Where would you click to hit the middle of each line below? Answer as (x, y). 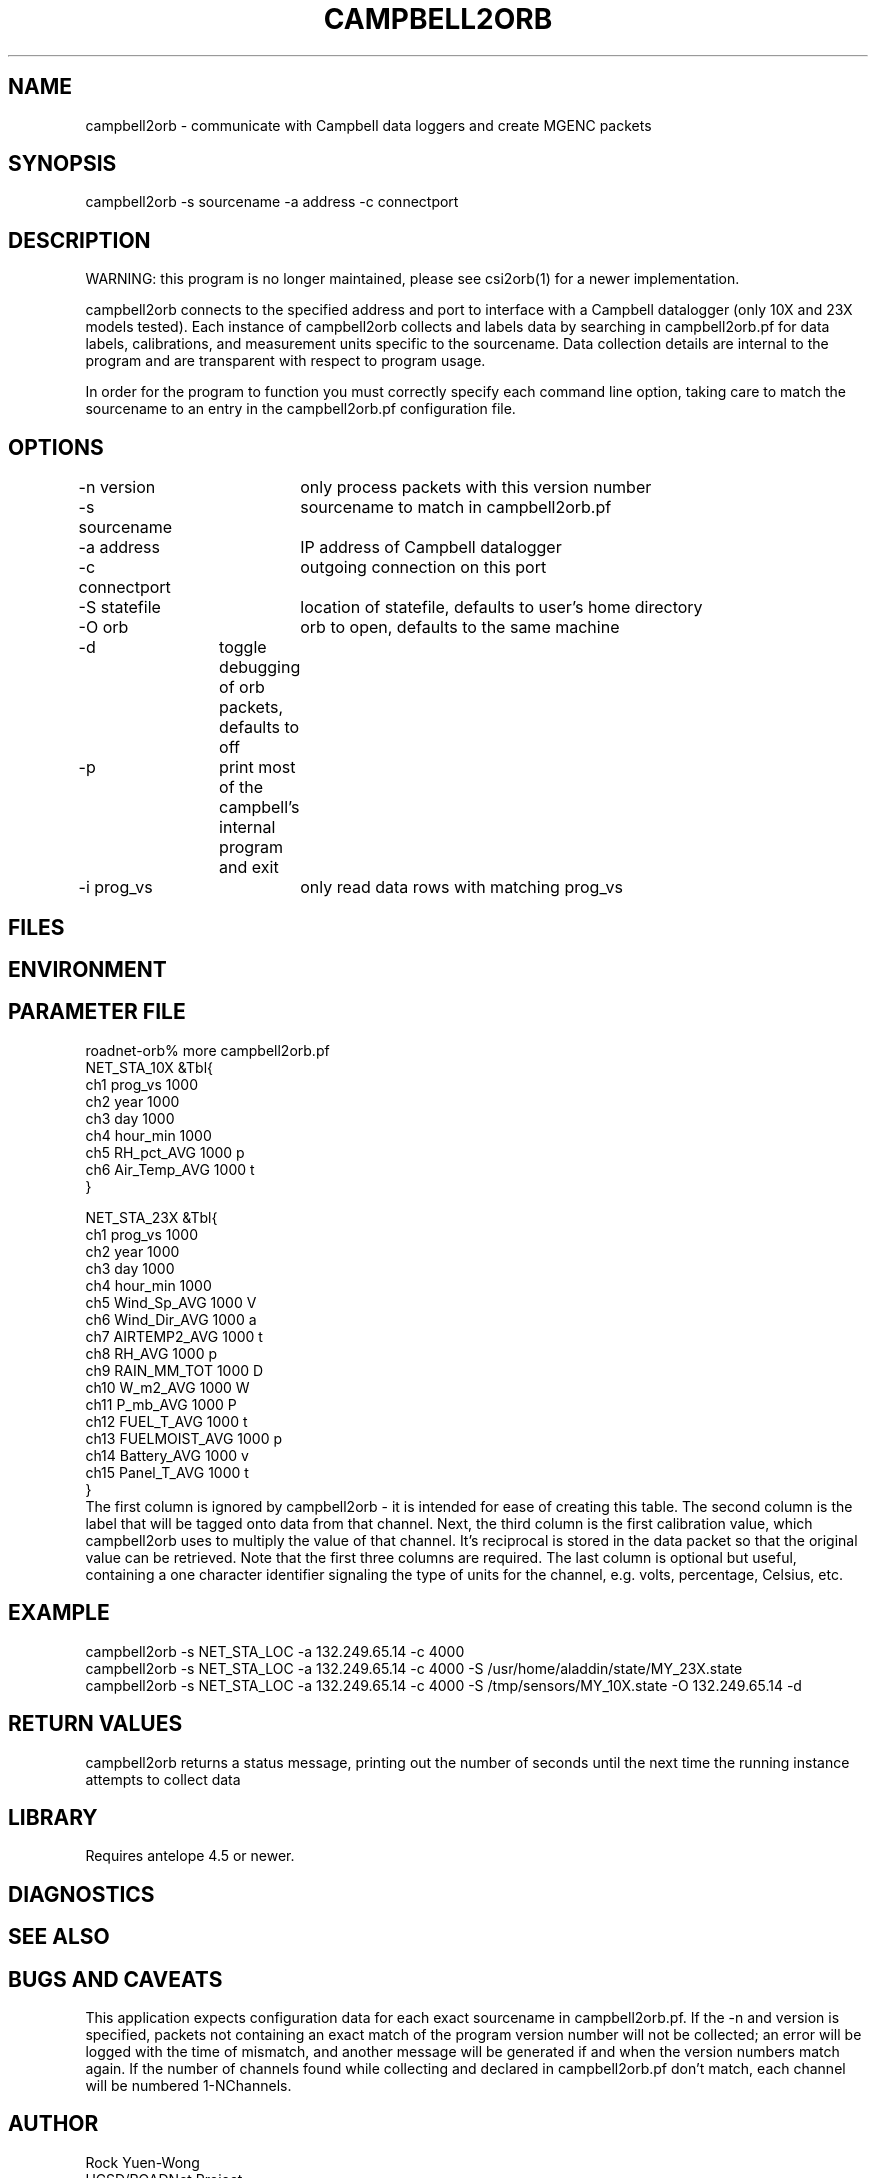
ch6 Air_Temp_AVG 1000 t (170, 1169)
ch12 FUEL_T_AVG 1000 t (166, 1421)
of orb (242, 687)
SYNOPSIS (62, 164)
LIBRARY (53, 1817)
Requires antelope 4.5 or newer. (190, 1856)
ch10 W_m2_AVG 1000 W (167, 1387)
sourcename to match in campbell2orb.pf (456, 507)
